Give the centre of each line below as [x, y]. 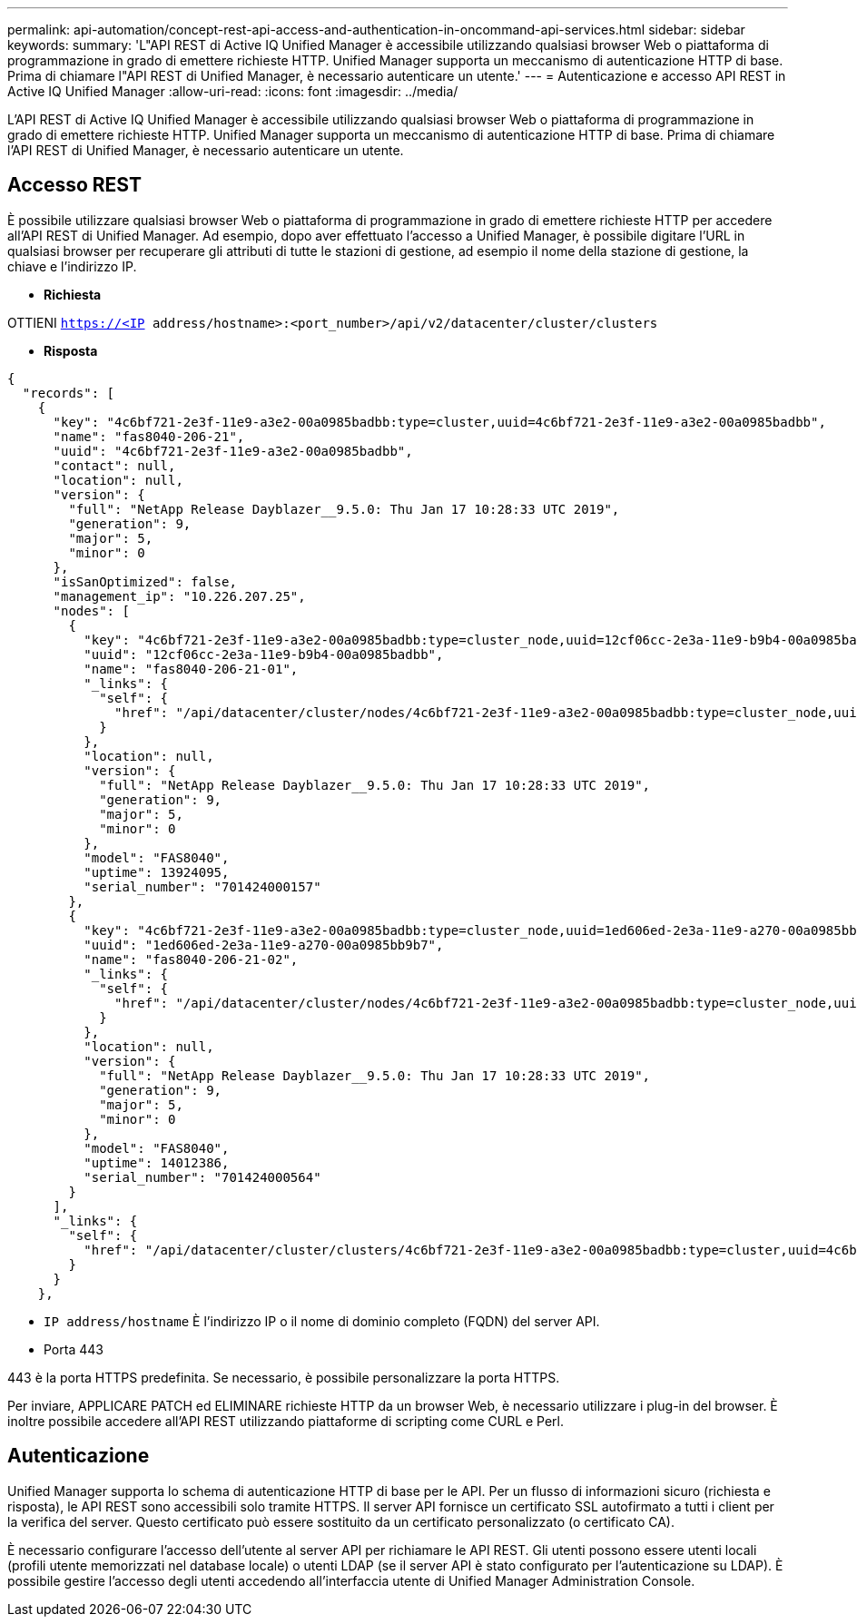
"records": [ [69, 393]
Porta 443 [74, 1349]
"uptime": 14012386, [157, 1162]
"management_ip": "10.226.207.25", [179, 596]
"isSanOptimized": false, [145, 581]
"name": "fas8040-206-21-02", [191, 959]
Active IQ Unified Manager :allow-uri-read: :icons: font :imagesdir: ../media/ [233, 91]
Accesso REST [74, 185]
